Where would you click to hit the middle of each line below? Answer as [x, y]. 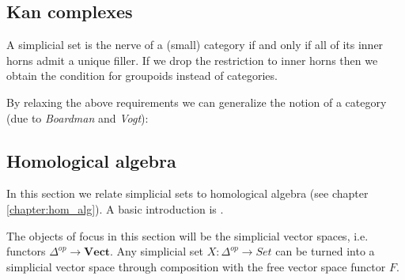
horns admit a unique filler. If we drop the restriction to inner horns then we [192, 60]
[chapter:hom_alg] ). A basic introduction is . [115, 208]
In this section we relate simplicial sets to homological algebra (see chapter [187, 193]
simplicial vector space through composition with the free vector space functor [196, 266]
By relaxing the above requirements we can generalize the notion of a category [197, 102]
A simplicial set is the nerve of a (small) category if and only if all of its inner [195, 45]
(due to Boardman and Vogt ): [78, 117]
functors [26, 251]
